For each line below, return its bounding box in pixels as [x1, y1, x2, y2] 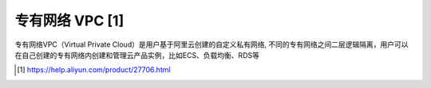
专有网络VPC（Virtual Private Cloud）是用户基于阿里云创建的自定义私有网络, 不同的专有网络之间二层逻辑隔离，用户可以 [14, 40, 409, 49]
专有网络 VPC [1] [14, 12, 125, 29]
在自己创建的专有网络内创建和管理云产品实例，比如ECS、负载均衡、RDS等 [14, 50, 259, 59]
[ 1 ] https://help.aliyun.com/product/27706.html [17, 65, 171, 75]
